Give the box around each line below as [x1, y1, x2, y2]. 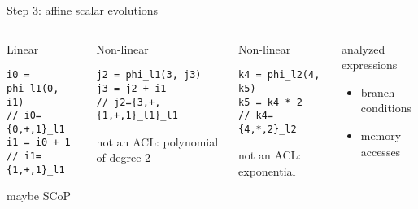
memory [360, 126, 402, 143]
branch [360, 83, 395, 100]
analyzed [341, 40, 385, 57]
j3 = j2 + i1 [96, 82, 167, 94]
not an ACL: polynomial [96, 133, 219, 150]
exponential [238, 163, 296, 180]
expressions [341, 56, 398, 73]
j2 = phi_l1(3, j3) [96, 69, 202, 81]
